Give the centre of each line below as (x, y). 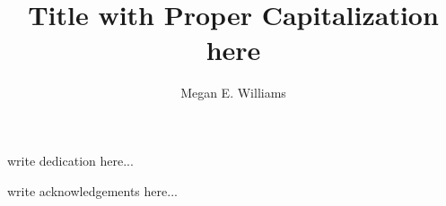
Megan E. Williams (233, 93)
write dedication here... (70, 160)
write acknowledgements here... (92, 190)
